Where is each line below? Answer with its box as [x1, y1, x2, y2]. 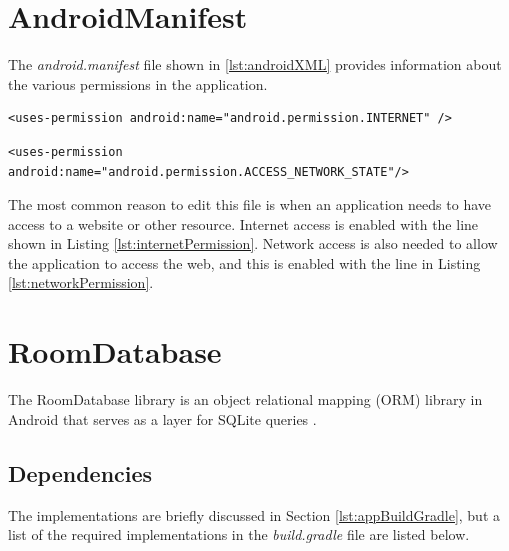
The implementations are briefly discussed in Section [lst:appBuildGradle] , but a [8, 504, 501, 525]
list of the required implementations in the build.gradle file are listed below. [8, 524, 470, 545]
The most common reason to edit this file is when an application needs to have [8, 194, 491, 215]
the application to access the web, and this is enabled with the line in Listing [8, 252, 481, 273]
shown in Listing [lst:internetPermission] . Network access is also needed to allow [8, 233, 498, 254]
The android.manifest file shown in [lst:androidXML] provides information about [8, 54, 502, 75]
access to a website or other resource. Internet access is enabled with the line [8, 213, 479, 234]
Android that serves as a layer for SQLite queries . [8, 408, 317, 429]
